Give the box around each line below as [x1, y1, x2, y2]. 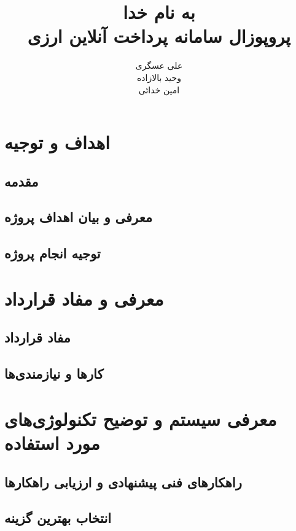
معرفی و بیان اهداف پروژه [4, 207, 153, 227]
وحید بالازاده [136, 71, 182, 83]
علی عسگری [135, 59, 183, 72]
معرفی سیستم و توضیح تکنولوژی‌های [4, 406, 277, 431]
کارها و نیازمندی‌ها [4, 364, 104, 383]
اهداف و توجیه [4, 130, 111, 155]
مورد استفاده [4, 430, 100, 455]
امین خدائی [138, 83, 180, 96]
